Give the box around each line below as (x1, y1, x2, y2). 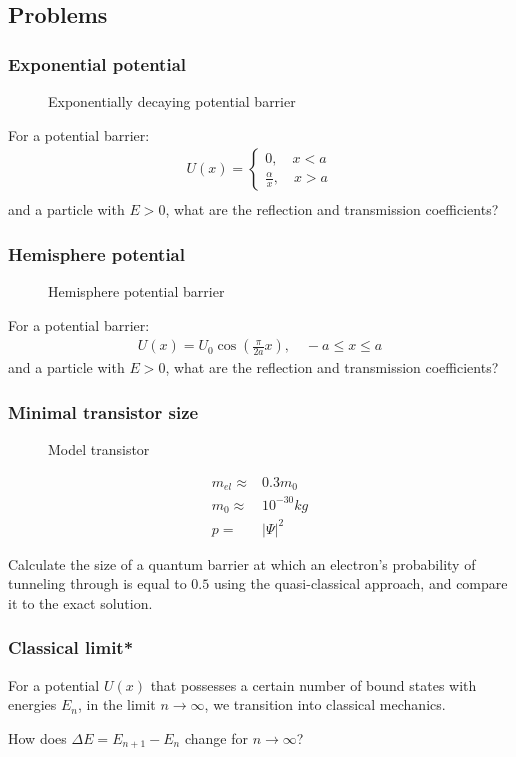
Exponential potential (8, 51, 186, 76)
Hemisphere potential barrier (48, 281, 225, 302)
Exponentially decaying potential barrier (48, 91, 296, 111)
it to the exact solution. (8, 592, 153, 613)
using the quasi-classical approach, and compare (213, 573, 508, 594)
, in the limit (78, 694, 156, 715)
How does (8, 727, 67, 748)
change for (184, 727, 248, 748)
